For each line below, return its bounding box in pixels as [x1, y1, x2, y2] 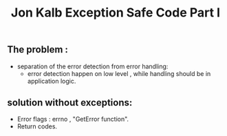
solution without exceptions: [7, 97, 133, 108]
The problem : [7, 43, 69, 56]
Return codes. [17, 122, 57, 130]
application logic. [27, 77, 76, 85]
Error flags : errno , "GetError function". [17, 115, 129, 124]
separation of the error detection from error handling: [17, 62, 169, 70]
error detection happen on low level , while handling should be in [27, 69, 211, 77]
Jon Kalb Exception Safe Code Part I [10, 5, 221, 21]
